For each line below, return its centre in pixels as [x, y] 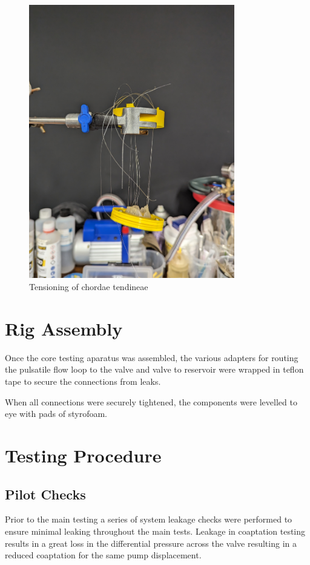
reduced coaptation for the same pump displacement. [103, 555]
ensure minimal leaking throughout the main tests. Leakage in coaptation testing [155, 531]
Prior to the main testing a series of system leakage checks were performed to [149, 519]
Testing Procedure [83, 455]
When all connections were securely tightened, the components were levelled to [151, 401]
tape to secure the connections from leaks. [83, 381]
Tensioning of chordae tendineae [89, 287]
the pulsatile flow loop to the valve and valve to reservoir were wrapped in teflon [154, 369]
